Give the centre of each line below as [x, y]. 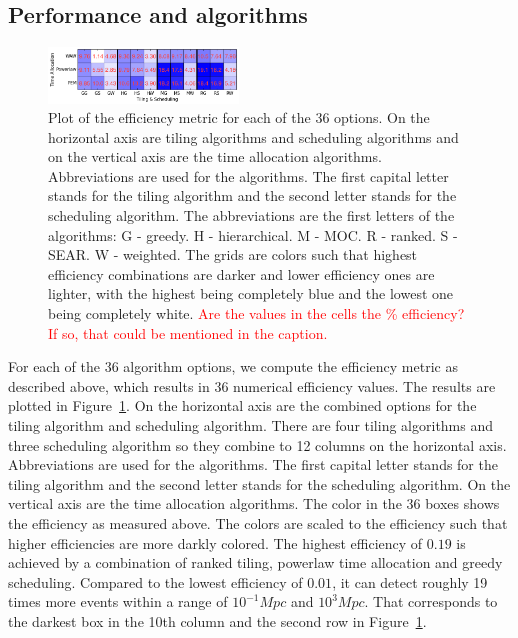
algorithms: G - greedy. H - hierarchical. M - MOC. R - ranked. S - [253, 234]
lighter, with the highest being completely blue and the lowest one [251, 293]
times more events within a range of [118, 601]
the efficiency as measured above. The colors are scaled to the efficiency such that [258, 522]
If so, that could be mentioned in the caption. [188, 332]
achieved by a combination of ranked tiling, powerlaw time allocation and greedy [255, 562]
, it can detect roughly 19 [410, 581]
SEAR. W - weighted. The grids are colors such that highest [233, 254]
